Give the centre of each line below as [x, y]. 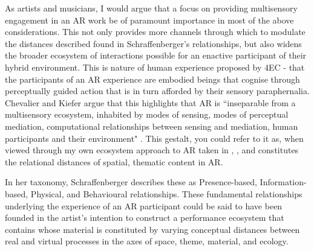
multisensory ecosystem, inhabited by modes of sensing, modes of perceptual [147, 114]
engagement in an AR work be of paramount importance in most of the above [149, 20]
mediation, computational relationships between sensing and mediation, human [152, 126]
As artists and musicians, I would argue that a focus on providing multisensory [151, 8]
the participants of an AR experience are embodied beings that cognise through [152, 79]
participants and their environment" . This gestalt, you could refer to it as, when [154, 138]
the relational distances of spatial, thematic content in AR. [114, 161]
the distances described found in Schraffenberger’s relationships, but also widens [153, 43]
